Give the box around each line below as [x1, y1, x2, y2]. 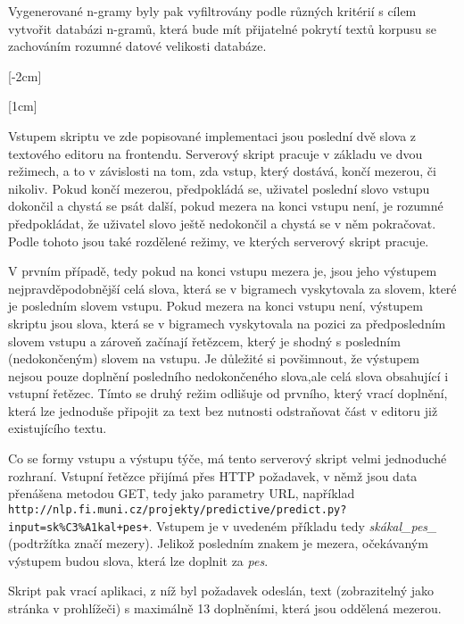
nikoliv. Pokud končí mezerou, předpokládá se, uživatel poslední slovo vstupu [8, 179, 430, 197]
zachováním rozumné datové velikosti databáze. [8, 37, 267, 55]
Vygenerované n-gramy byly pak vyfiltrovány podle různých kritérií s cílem [8, 2, 417, 20]
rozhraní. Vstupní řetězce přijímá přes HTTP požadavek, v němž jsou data [8, 466, 418, 485]
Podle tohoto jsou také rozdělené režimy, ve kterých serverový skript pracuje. [8, 231, 429, 250]
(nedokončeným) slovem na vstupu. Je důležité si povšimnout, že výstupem [8, 349, 420, 368]
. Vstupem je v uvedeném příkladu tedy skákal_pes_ [148, 516, 437, 535]
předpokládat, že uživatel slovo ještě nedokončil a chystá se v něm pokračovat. [8, 213, 436, 232]
